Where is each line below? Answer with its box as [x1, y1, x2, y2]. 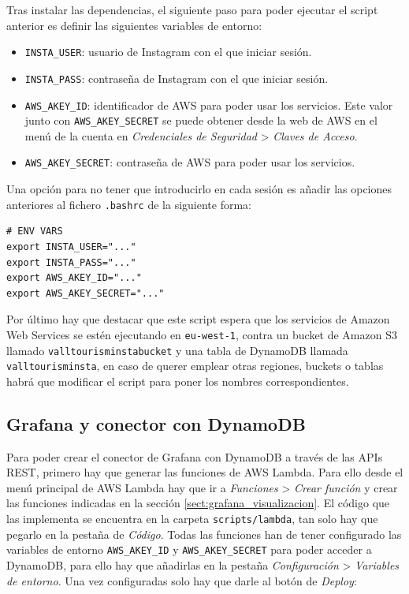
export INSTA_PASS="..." [6, 256, 136, 268]
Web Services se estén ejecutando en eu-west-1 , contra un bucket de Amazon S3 [6, 326, 397, 342]
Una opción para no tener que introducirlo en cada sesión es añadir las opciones [6, 181, 392, 197]
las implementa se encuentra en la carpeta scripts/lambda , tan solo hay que [6, 510, 378, 527]
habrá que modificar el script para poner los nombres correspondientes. [6, 372, 349, 389]
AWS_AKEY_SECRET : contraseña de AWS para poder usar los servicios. [24, 154, 355, 170]
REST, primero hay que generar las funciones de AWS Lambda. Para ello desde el [6, 464, 403, 480]
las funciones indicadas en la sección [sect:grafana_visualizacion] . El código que [6, 495, 390, 511]
